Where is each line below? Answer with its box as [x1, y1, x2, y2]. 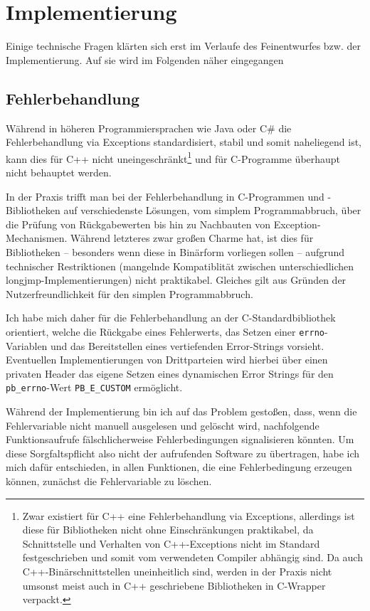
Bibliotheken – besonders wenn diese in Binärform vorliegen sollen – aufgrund [6, 244, 345, 259]
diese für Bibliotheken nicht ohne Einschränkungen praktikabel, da [22, 522, 314, 537]
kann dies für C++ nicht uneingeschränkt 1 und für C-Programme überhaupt [6, 149, 341, 166]
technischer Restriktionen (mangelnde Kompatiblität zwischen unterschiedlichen [6, 258, 354, 273]
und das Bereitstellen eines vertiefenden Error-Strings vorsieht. [51, 338, 324, 353]
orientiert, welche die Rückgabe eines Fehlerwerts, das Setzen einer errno [6, 324, 324, 339]
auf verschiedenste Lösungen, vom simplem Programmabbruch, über [63, 203, 361, 218]
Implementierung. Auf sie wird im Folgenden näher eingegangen [6, 52, 284, 67]
